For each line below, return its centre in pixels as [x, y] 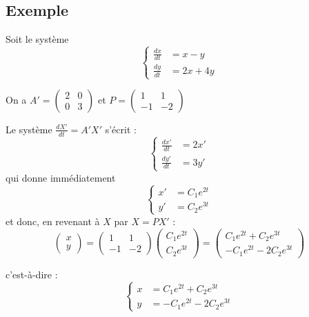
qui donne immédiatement [61, 177]
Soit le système [37, 39]
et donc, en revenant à [53, 221]
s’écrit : [121, 129]
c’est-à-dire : [32, 274]
